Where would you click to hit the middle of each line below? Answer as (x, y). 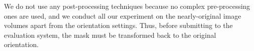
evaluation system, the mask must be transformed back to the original (110, 35)
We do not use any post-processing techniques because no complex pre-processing (127, 6)
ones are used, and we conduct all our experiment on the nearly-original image (123, 15)
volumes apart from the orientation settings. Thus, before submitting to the (118, 25)
